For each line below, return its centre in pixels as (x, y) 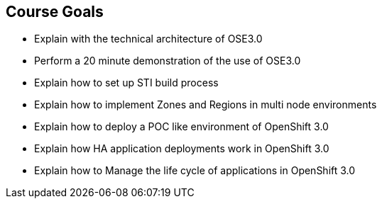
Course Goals (55, 12)
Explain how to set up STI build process (126, 83)
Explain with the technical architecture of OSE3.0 (148, 39)
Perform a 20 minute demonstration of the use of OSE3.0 (168, 61)
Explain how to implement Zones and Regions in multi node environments (206, 105)
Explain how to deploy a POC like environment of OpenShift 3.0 (181, 127)
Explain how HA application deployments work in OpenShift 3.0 (182, 149)
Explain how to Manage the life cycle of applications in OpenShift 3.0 (195, 171)
